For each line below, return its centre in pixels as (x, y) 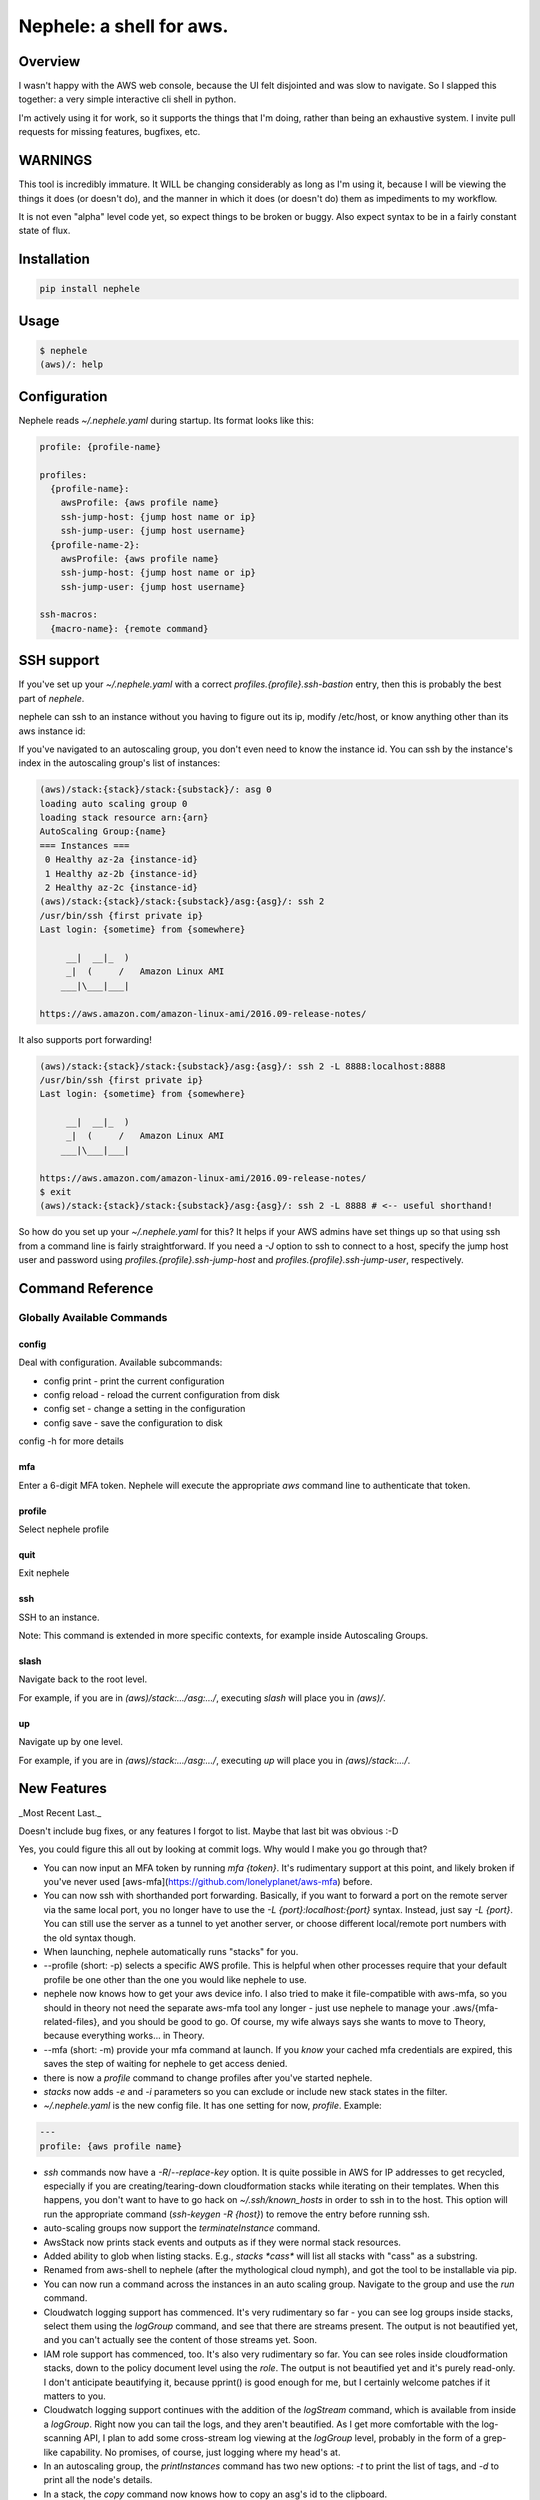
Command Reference (86, 1288)
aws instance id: (52, 731)
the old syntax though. (90, 1937)
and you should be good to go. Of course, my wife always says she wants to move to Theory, (293, 2021)
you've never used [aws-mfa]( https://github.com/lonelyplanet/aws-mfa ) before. (208, 1882)
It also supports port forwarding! (85, 1039)
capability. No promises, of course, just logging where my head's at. (200, 2452)
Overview (49, 61)
